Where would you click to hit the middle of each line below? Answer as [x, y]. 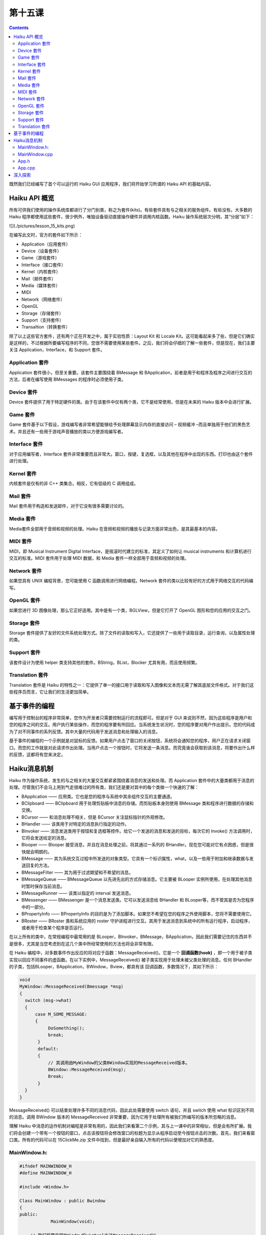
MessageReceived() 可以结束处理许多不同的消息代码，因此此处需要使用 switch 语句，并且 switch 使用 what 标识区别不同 [132, 1110]
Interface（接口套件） [44, 265]
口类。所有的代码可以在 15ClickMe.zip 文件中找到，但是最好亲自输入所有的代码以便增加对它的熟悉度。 [113, 1140]
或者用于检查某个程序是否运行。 [54, 928]
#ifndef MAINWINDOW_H [46, 1166]
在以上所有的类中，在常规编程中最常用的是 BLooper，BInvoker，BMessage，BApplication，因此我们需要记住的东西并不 [131, 937]
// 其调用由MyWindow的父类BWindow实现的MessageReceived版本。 [119, 1063]
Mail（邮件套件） [39, 279]
